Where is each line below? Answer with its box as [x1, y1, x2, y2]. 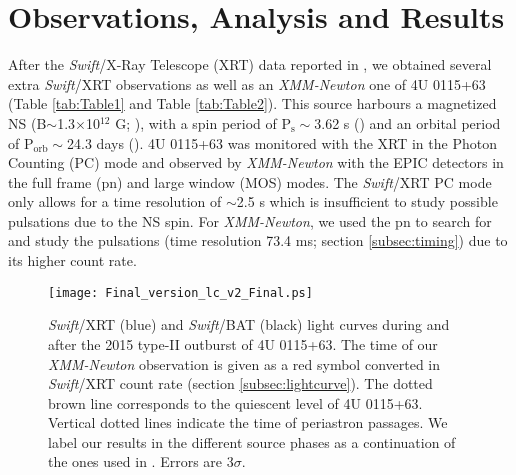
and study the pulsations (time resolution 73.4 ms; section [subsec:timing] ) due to [8, 230, 508, 251]
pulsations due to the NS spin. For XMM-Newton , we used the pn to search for [8, 210, 492, 231]
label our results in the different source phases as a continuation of [48, 431, 456, 452]
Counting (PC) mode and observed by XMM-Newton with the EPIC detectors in [8, 152, 504, 173]
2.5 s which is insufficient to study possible [236, 191, 498, 212]
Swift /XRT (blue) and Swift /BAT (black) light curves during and [48, 314, 450, 335]
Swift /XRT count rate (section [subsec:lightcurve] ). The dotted [48, 373, 433, 394]
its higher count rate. [8, 250, 137, 271]
